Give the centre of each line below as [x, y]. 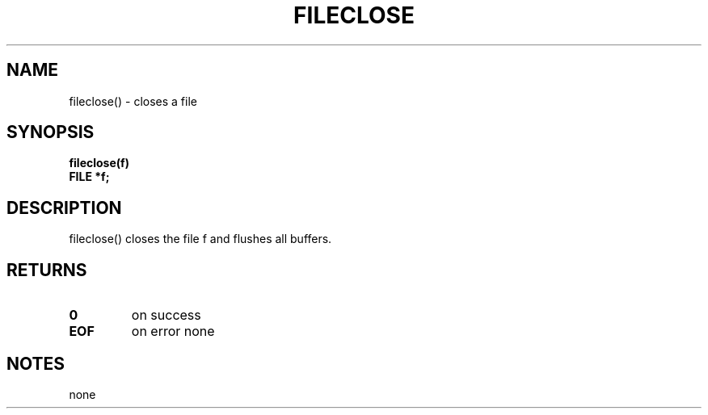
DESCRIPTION [64, 207]
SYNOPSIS [51, 132]
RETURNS [47, 270]
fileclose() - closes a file [133, 101]
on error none [173, 331]
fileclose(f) [99, 163]
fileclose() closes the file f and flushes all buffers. [200, 239]
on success [166, 315]
